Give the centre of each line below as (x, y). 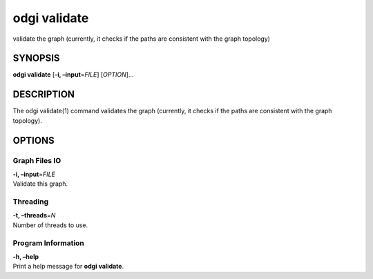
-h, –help (26, 256)
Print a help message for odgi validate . (68, 267)
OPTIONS (34, 141)
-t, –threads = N (34, 215)
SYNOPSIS (36, 58)
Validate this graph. (40, 184)
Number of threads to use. (50, 225)
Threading (31, 202)
